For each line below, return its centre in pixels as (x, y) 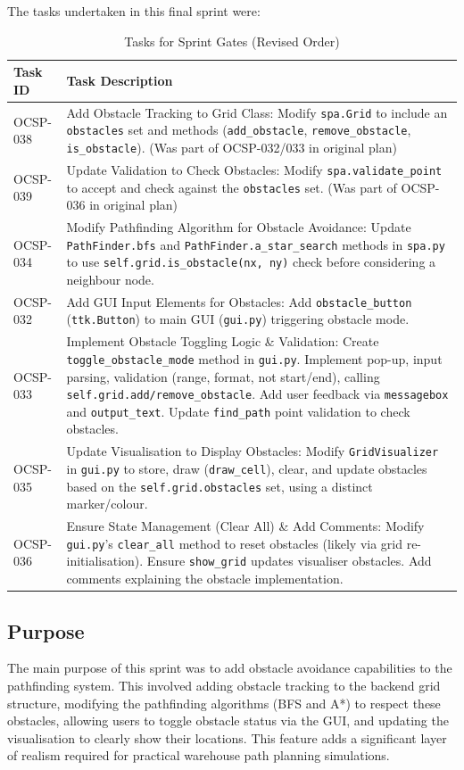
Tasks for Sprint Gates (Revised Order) (232, 41)
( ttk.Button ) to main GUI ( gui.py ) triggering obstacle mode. (238, 319)
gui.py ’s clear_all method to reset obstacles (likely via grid (234, 543)
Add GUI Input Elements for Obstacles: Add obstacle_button (239, 301)
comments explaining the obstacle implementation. (205, 579)
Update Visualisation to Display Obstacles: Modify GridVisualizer (253, 451)
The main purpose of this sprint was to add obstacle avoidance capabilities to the (230, 668)
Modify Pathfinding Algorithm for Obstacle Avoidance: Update (239, 227)
